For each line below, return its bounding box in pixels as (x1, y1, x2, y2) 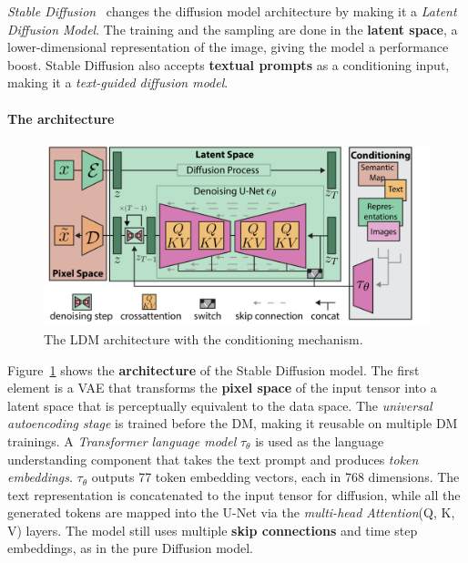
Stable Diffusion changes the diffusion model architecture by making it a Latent (7, 2, 457, 20)
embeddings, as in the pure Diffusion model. (7, 538, 253, 558)
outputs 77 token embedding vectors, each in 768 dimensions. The (91, 467, 460, 486)
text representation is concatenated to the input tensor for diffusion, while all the (7, 485, 461, 504)
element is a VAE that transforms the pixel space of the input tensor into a (7, 378, 437, 397)
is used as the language (255, 431, 384, 450)
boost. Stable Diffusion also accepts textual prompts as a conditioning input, (7, 55, 450, 74)
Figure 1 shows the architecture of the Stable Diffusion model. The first (7, 360, 420, 379)
